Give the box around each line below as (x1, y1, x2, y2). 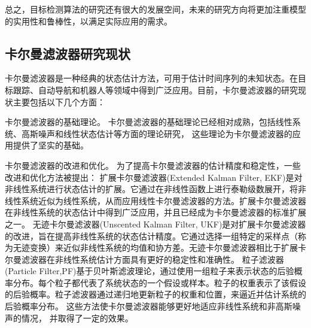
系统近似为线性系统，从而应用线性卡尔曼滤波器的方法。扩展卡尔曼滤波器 (21, 194, 306, 206)
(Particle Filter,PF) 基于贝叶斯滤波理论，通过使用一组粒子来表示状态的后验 (5, 265, 294, 277)
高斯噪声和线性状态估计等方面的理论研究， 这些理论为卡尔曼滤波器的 (21, 127, 292, 139)
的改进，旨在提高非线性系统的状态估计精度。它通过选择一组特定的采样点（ (5, 229, 298, 242)
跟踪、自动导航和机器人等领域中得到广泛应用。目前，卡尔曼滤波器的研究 (13, 83, 298, 96)
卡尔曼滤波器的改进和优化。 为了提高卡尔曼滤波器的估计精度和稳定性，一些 (5, 159, 301, 171)
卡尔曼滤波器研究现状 (5, 44, 130, 62)
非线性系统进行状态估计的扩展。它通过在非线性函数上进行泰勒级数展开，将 (5, 183, 298, 195)
